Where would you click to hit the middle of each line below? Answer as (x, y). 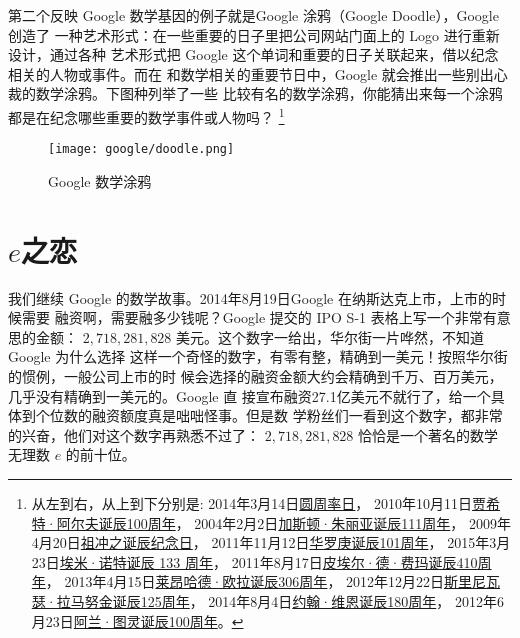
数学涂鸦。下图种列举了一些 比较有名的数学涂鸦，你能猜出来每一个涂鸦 (269, 93)
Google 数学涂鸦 (100, 180)
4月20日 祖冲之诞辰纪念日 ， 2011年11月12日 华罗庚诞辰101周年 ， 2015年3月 (271, 542)
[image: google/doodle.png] (141, 149)
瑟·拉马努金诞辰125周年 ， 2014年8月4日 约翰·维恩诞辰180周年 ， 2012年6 (267, 600)
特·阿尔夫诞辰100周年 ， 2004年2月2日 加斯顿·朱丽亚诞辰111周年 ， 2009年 (271, 522)
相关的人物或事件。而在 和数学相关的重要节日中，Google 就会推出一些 (237, 73)
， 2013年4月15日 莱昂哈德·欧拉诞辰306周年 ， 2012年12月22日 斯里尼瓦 (273, 581)
